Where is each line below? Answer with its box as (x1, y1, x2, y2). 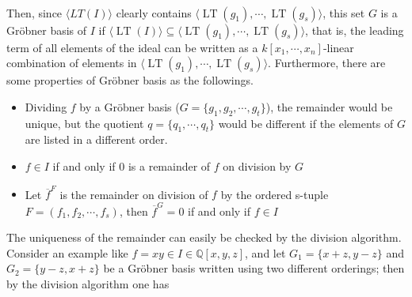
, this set (322, 4, 365, 21)
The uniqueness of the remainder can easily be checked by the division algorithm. (6, 229, 402, 246)
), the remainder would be (265, 98, 393, 115)
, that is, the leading (305, 21, 404, 38)
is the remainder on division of (59, 186, 208, 202)
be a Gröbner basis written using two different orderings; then (103, 260, 405, 276)
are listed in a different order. (25, 131, 168, 148)
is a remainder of (128, 157, 211, 174)
